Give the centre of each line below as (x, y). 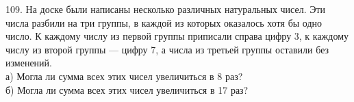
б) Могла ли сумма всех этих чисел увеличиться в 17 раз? (127, 89)
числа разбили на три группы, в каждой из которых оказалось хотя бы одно (164, 22)
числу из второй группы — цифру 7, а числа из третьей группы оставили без (167, 49)
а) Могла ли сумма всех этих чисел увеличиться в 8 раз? (124, 76)
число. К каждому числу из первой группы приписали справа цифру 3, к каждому (177, 36)
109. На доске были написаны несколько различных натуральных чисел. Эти (166, 9)
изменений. (29, 63)
